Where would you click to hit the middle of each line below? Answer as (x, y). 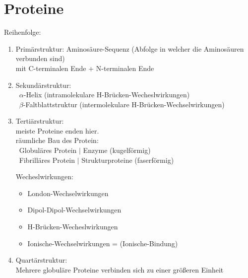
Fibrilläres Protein (47, 160)
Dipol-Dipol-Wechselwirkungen (74, 210)
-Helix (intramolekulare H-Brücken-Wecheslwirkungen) (107, 95)
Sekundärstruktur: (43, 85)
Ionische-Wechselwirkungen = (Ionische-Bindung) (103, 243)
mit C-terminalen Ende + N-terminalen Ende (85, 68)
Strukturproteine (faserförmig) (128, 160)
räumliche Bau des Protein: (57, 140)
